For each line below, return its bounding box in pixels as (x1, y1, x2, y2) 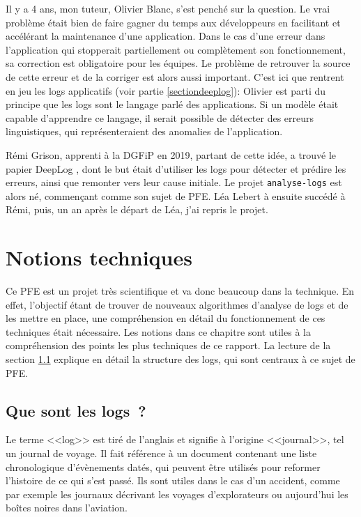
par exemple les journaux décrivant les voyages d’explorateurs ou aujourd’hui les (6, 486, 348, 501)
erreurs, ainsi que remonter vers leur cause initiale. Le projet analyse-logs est (6, 175, 342, 190)
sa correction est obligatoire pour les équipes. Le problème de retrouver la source (6, 56, 351, 70)
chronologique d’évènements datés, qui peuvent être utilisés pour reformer (6, 459, 321, 474)
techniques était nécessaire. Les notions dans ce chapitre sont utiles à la (6, 324, 311, 339)
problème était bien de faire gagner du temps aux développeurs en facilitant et (6, 15, 341, 29)
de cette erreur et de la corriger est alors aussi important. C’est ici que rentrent (6, 69, 344, 84)
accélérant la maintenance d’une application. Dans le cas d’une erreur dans (6, 29, 325, 43)
